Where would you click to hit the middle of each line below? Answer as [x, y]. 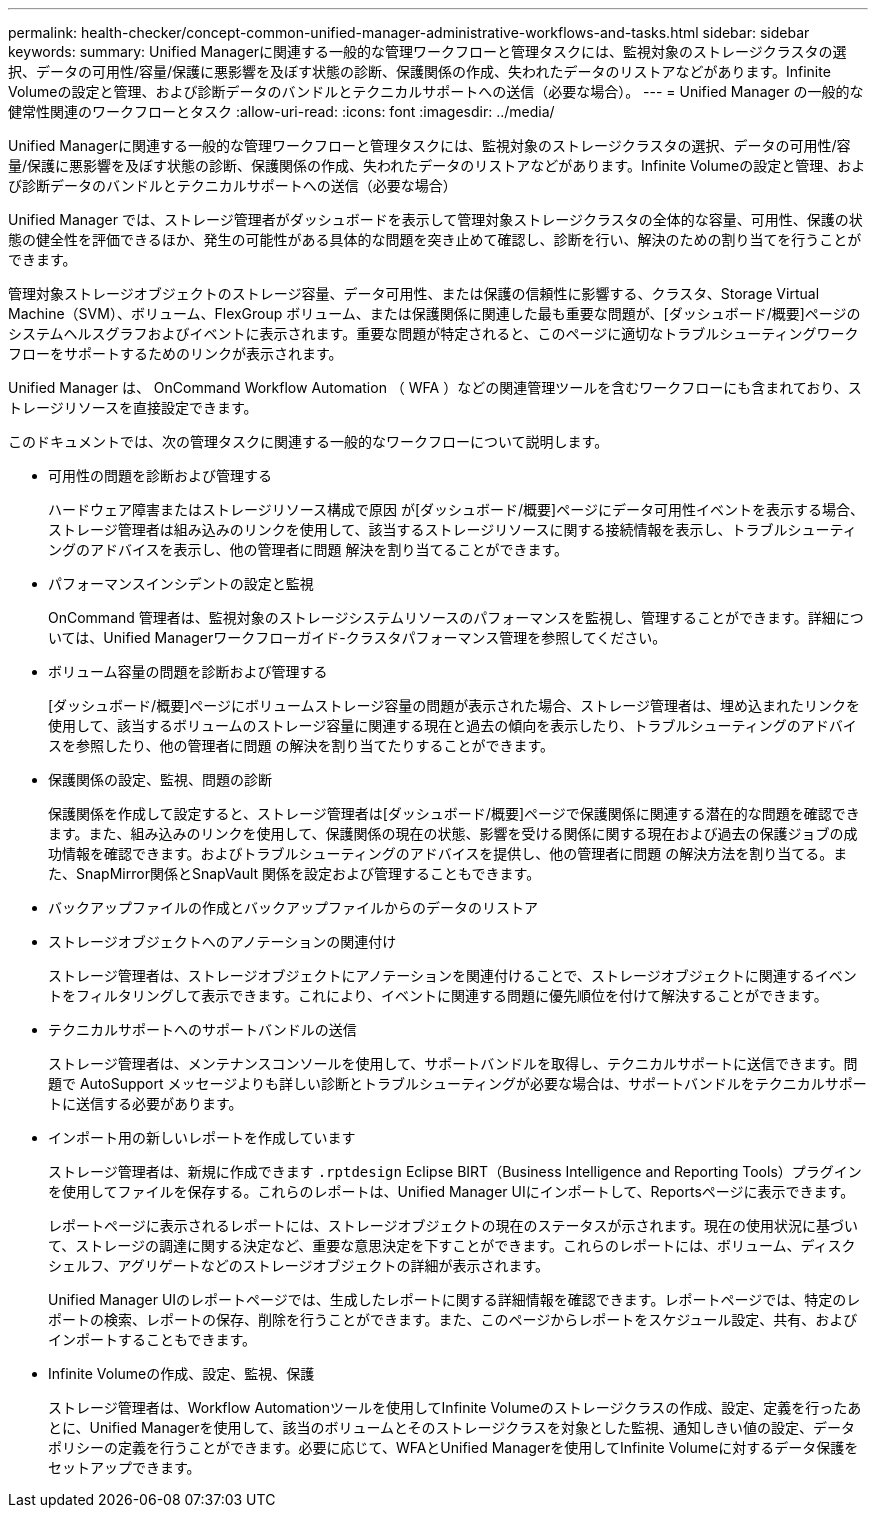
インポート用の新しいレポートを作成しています [202, 1137]
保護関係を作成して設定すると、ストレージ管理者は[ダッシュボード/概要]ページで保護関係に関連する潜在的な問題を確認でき [454, 813]
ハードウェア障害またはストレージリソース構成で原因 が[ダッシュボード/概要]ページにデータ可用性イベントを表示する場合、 [456, 509]
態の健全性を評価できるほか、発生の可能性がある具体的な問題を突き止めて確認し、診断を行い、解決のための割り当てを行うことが [435, 239]
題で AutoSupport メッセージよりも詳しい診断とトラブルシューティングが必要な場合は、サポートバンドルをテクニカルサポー [457, 1083]
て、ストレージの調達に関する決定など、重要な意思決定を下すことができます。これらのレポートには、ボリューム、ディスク [452, 1245]
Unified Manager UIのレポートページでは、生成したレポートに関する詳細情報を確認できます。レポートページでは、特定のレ [454, 1299]
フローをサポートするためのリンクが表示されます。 [175, 353]
